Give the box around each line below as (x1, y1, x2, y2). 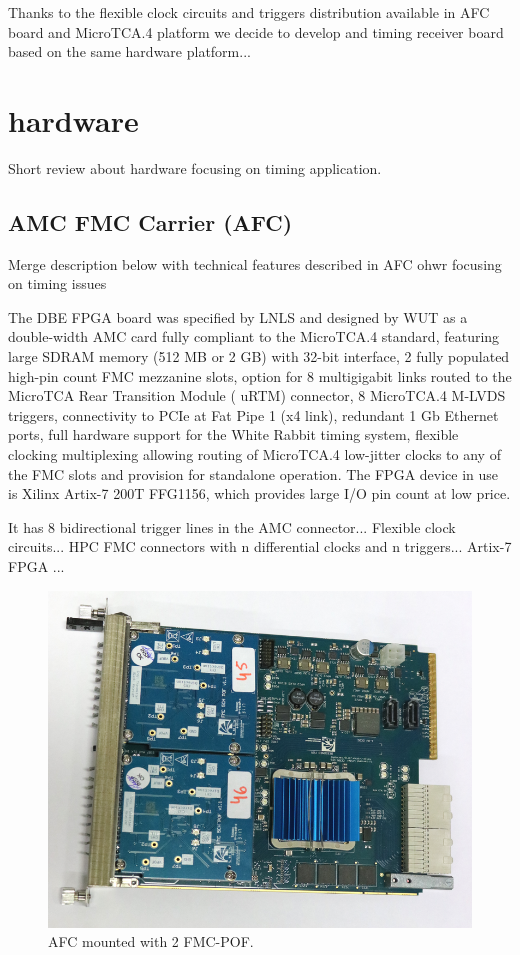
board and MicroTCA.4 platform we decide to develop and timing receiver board (8, 21, 504, 42)
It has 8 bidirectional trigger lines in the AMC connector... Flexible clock (8, 516, 456, 537)
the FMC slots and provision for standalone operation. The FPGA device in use (8, 463, 499, 484)
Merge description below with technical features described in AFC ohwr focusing (8, 253, 502, 274)
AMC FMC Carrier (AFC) (8, 206, 293, 237)
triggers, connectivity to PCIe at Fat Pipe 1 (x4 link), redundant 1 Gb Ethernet (8, 404, 499, 425)
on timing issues (8, 273, 107, 294)
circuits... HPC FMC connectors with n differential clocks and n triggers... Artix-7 (8, 536, 512, 557)
